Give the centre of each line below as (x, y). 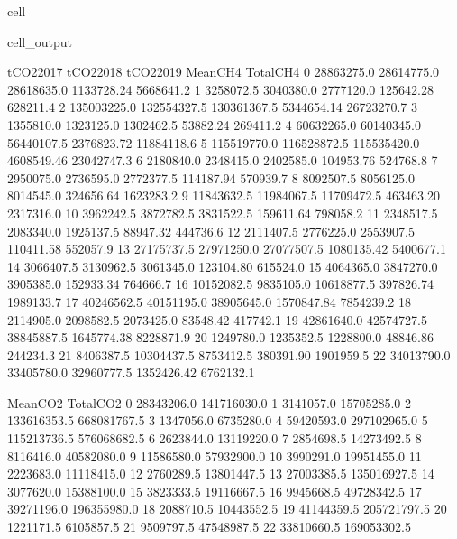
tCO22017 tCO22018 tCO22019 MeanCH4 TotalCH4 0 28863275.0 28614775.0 (224, 72)
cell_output (40, 41)
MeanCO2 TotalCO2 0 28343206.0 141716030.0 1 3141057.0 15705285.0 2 (209, 402)
